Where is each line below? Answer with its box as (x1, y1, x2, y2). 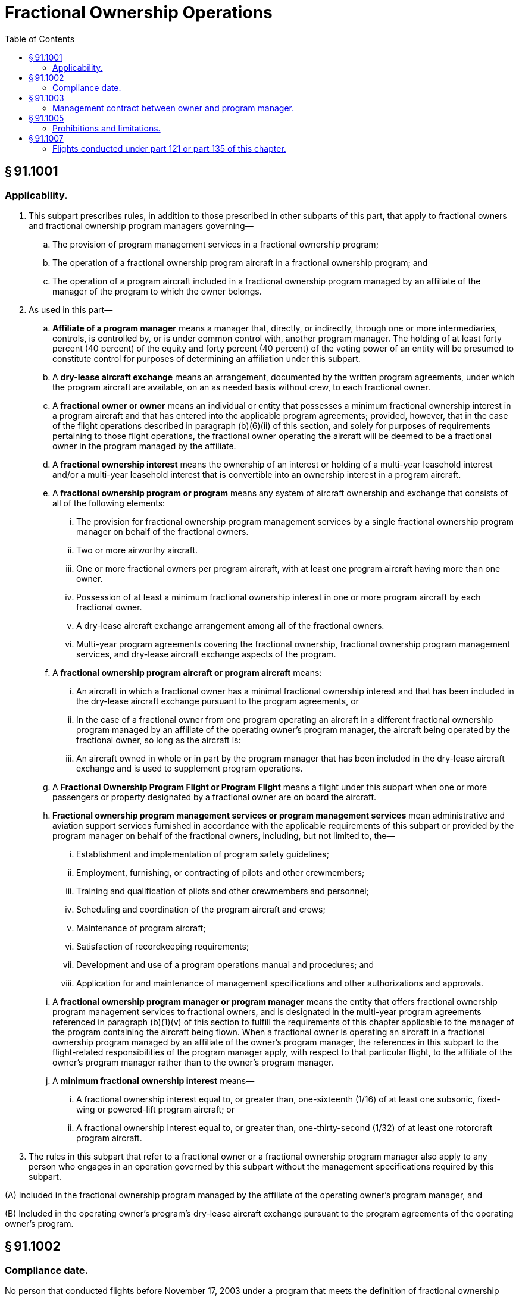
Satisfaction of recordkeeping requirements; (76, 941, 249, 951)
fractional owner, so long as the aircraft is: (76, 734, 241, 745)
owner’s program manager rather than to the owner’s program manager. (52, 1057, 334, 1067)
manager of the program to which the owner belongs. (52, 286, 262, 296)
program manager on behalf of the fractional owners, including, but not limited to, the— (52, 830, 395, 841)
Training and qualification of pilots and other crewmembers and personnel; (76, 885, 369, 896)
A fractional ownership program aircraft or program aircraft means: (52, 667, 322, 678)
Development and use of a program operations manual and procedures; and (76, 959, 374, 970)
